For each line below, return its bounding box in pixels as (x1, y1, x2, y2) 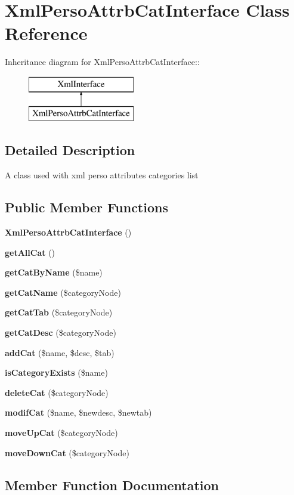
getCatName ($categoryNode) (5, 286, 121, 298)
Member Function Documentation (5, 475, 219, 494)
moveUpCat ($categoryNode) (5, 426, 118, 439)
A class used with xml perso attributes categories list (5, 169, 199, 181)
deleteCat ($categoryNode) (5, 386, 109, 398)
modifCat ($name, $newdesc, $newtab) (5, 406, 152, 419)
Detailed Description (5, 141, 135, 159)
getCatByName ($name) (5, 266, 103, 279)
